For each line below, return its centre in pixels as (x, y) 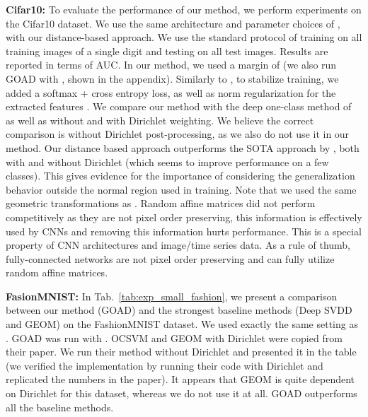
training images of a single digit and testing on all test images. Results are (167, 51)
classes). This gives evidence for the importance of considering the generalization (180, 176)
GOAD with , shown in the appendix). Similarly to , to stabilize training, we (172, 78)
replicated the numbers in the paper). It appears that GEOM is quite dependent (180, 379)
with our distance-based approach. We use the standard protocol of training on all (184, 37)
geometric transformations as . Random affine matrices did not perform (161, 203)
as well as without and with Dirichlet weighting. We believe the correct (160, 120)
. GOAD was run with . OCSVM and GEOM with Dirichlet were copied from (174, 337)
